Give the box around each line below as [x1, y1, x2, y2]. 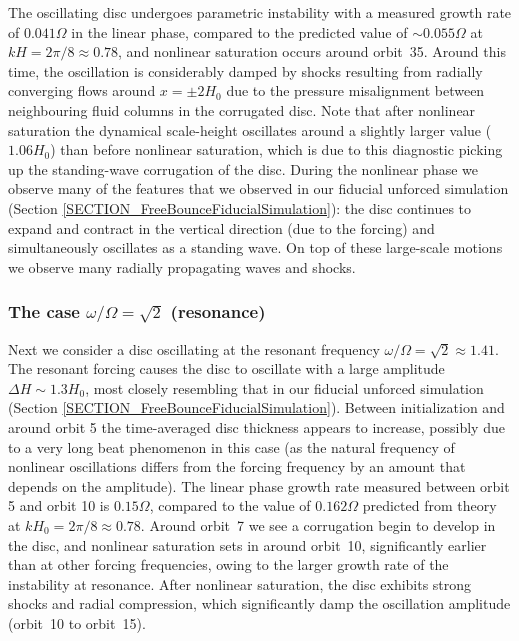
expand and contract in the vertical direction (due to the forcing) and [8, 217, 435, 238]
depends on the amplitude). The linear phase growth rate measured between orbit [8, 475, 510, 496]
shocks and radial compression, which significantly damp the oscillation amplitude [8, 593, 511, 614]
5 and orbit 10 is [8, 495, 110, 516]
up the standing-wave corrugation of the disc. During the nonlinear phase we [8, 158, 478, 179]
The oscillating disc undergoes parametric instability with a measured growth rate [8, 2, 512, 22]
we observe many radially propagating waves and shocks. [8, 256, 356, 277]
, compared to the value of [149, 495, 311, 516]
